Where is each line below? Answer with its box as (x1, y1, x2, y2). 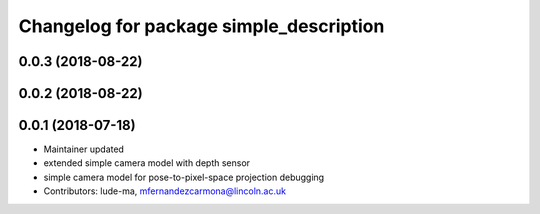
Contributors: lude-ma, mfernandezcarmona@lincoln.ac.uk (43, 185, 287, 197)
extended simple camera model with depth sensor (43, 157, 250, 169)
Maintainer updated (43, 143, 125, 155)
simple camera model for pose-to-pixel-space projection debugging (43, 171, 325, 183)
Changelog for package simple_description (18, 15, 385, 37)
